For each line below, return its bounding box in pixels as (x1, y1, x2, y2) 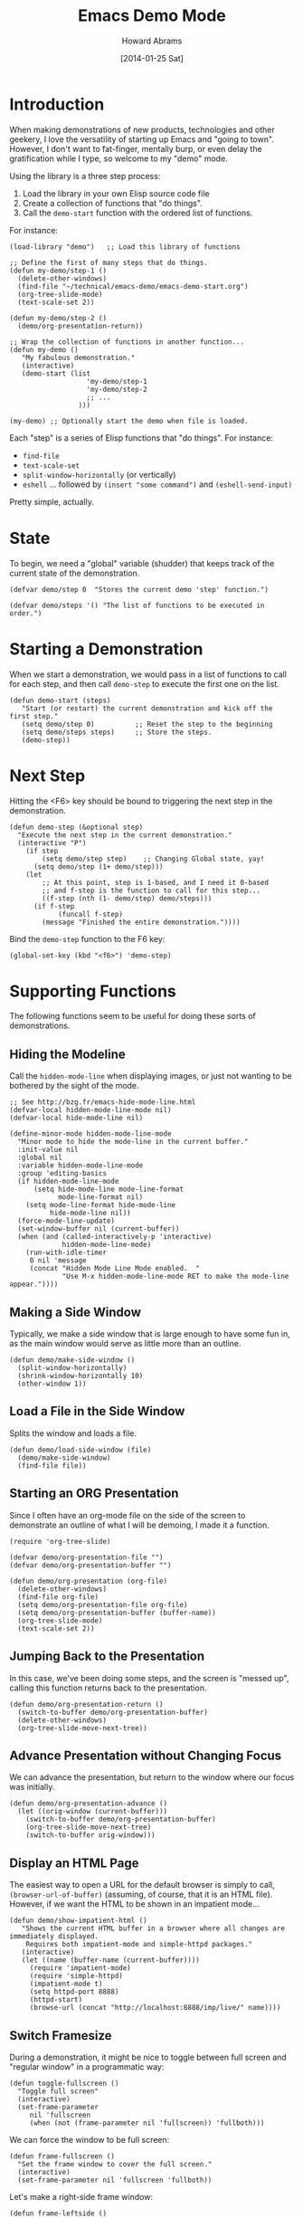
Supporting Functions (9, 981, 176, 1001)
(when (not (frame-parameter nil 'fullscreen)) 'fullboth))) (29, 2118, 265, 2128)
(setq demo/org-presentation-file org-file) (17, 1600, 188, 1609)
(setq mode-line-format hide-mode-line (25, 1201, 176, 1210)
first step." (9, 711, 59, 720)
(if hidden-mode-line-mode (17, 1177, 119, 1186)
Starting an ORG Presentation (9, 1486, 179, 1501)
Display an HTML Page (9, 1855, 139, 1871)
